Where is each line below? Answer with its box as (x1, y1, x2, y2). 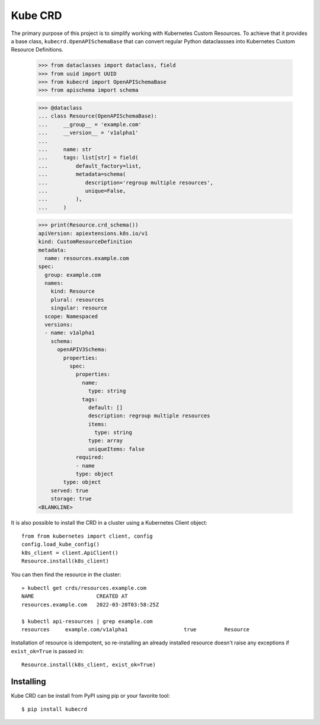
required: (75, 454, 104, 461)
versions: (44, 321, 73, 328)
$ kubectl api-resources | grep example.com (21, 618, 153, 625)
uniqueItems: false (88, 445, 145, 452)
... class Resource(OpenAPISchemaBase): (38, 113, 157, 120)
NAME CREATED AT (21, 593, 128, 600)
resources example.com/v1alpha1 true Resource (21, 626, 250, 633)
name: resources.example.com (44, 255, 130, 261)
